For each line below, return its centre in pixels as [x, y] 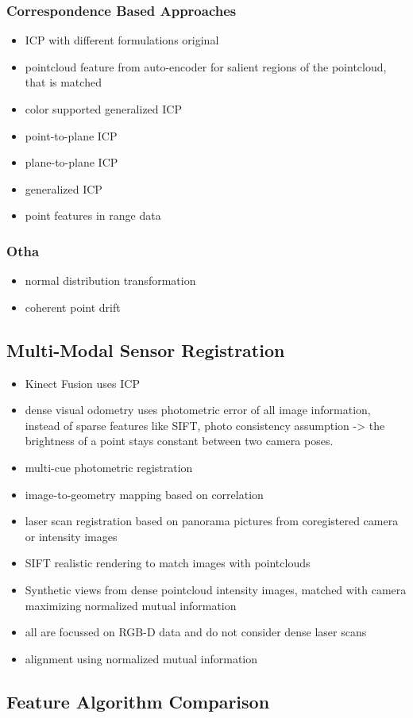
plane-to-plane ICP [71, 162]
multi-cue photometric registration [109, 467]
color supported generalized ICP [103, 109]
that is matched [63, 82]
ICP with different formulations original [122, 40]
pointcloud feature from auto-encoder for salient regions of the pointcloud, [206, 66]
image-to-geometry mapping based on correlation [144, 494]
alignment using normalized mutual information [141, 658]
